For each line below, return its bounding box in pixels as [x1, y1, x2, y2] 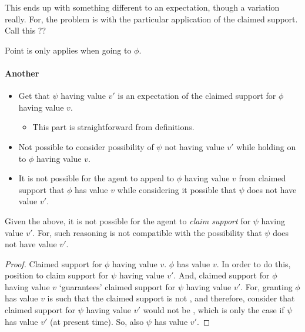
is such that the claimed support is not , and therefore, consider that [47, 292, 295, 304]
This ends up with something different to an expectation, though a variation [5, 1, 280, 13]
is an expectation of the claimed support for [118, 89, 276, 102]
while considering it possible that [117, 183, 236, 195]
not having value [165, 140, 224, 152]
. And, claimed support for [173, 269, 270, 281]
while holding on [236, 140, 296, 152]
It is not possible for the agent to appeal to [18, 172, 175, 184]
